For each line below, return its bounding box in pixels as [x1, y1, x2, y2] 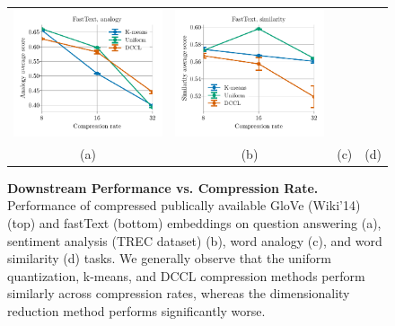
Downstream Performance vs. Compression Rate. [7, 178, 319, 197]
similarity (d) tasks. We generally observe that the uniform [7, 249, 331, 268]
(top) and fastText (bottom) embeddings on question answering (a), [7, 213, 382, 232]
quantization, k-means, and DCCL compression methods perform [7, 266, 365, 285]
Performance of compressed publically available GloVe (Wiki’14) [7, 196, 361, 215]
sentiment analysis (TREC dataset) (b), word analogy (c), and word [7, 231, 382, 250]
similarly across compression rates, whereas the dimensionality [7, 284, 350, 303]
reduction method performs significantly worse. [7, 301, 266, 320]
